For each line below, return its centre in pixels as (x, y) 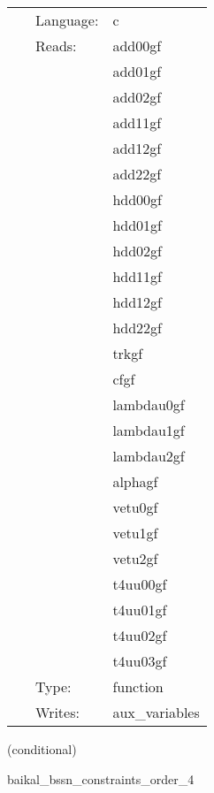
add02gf (137, 97)
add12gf (137, 148)
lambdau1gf (149, 430)
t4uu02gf (140, 635)
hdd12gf (137, 302)
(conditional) (42, 749)
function (138, 686)
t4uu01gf (140, 610)
